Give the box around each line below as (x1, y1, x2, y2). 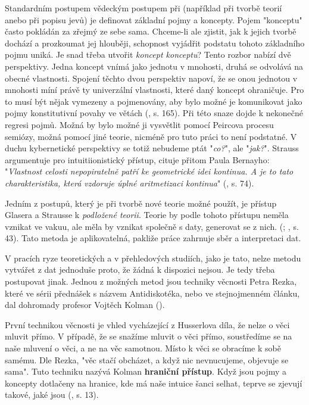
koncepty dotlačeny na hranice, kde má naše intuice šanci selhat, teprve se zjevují (5, 376, 302, 389)
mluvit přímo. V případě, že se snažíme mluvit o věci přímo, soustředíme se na (5, 330, 292, 342)
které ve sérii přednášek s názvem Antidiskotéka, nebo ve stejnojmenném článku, (5, 286, 300, 299)
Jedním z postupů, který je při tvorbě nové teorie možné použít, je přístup (5, 197, 277, 209)
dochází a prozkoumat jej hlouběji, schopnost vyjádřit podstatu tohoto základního (5, 36, 305, 49)
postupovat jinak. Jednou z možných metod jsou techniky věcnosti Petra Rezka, (5, 275, 297, 288)
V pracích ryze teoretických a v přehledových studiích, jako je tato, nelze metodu (5, 251, 301, 264)
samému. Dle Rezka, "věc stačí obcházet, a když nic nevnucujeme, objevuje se (5, 353, 289, 366)
